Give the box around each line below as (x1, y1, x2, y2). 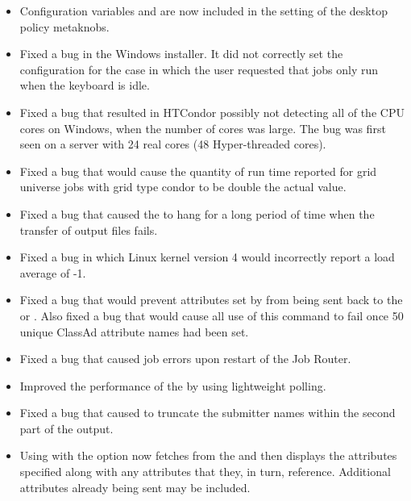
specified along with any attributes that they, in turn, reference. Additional (19, 463, 391, 480)
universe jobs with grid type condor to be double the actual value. (19, 178, 347, 195)
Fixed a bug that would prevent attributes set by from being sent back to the (19, 291, 403, 308)
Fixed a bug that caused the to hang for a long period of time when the (19, 205, 375, 222)
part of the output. (19, 420, 114, 436)
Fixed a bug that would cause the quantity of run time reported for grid (19, 162, 377, 179)
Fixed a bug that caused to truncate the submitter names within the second (19, 404, 396, 421)
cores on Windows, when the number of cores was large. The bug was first (19, 119, 386, 136)
